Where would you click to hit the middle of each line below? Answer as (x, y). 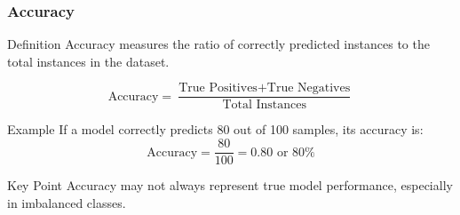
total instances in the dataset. (88, 61)
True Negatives (309, 88)
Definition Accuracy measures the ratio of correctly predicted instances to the (218, 44)
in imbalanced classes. (67, 202)
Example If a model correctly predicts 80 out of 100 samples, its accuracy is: (215, 129)
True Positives (218, 88)
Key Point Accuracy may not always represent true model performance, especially (230, 185)
